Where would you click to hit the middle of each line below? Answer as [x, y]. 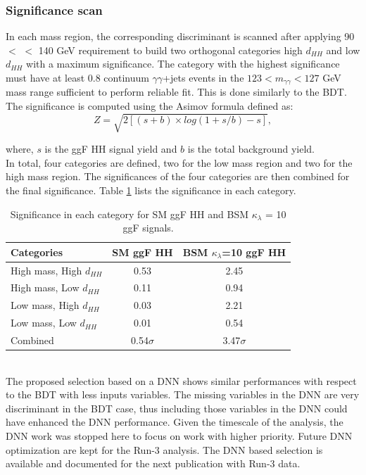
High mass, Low [45, 287]
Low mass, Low [44, 323]
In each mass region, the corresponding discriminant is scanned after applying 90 [180, 36]
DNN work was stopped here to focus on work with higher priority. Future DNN [179, 436]
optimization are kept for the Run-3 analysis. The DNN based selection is [164, 449]
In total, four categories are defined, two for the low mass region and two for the [179, 162]
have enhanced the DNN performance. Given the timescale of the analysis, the [175, 422]
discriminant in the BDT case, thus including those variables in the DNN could [177, 408]
